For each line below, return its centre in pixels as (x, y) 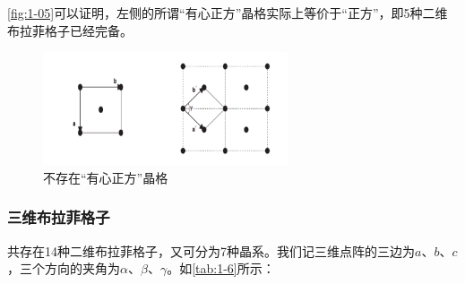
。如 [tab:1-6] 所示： (221, 268)
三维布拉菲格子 (59, 217)
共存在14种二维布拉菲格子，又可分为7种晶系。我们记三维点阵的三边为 (211, 250)
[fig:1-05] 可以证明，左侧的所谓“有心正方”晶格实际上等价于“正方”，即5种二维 (228, 13)
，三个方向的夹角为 (64, 268)
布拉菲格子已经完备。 (70, 30)
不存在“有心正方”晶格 (106, 177)
